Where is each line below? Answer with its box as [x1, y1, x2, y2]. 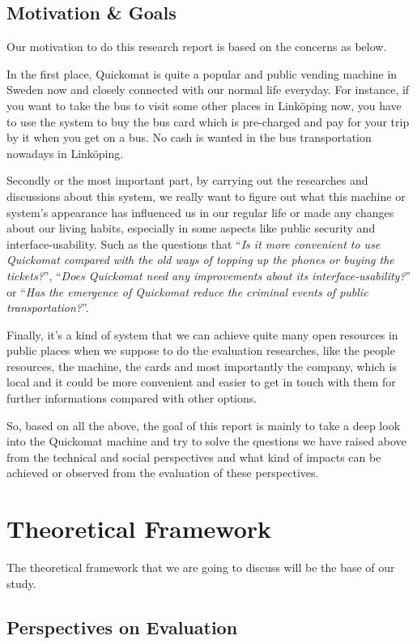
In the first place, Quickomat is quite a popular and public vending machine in [6, 65, 398, 82]
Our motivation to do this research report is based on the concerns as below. [6, 38, 387, 55]
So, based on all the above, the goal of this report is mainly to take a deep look [6, 416, 401, 433]
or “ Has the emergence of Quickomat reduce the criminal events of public [6, 283, 368, 300]
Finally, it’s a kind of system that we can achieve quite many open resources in [6, 326, 398, 343]
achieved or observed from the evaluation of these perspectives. [6, 464, 319, 481]
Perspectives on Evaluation [6, 614, 238, 639]
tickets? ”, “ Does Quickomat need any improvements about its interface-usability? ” [6, 267, 411, 284]
